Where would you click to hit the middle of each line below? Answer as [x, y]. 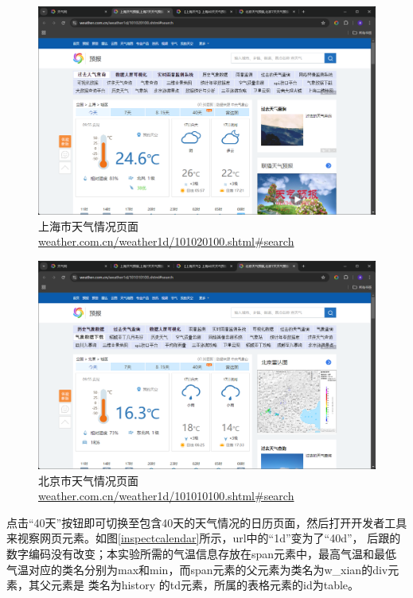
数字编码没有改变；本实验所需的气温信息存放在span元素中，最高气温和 [191, 553]
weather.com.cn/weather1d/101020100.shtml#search [166, 241]
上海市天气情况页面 [88, 225]
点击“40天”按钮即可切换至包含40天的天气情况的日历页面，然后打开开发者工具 [207, 522]
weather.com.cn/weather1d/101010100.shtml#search [166, 496]
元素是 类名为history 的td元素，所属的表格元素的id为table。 [205, 585]
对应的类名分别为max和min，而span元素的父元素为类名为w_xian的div [208, 569]
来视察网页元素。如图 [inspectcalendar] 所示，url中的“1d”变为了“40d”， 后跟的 [204, 538]
